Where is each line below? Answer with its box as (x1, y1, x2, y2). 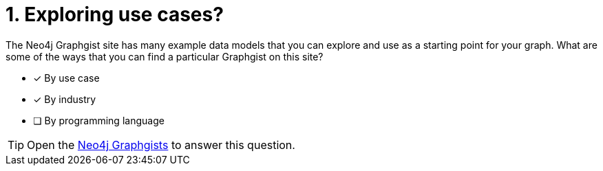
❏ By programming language (33, 114, 165, 126)
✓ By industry (33, 93, 96, 105)
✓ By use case (33, 71, 100, 84)
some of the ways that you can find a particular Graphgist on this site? (6, 50, 324, 62)
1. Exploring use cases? (6, 3, 224, 26)
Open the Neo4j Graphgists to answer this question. (27, 137, 295, 152)
